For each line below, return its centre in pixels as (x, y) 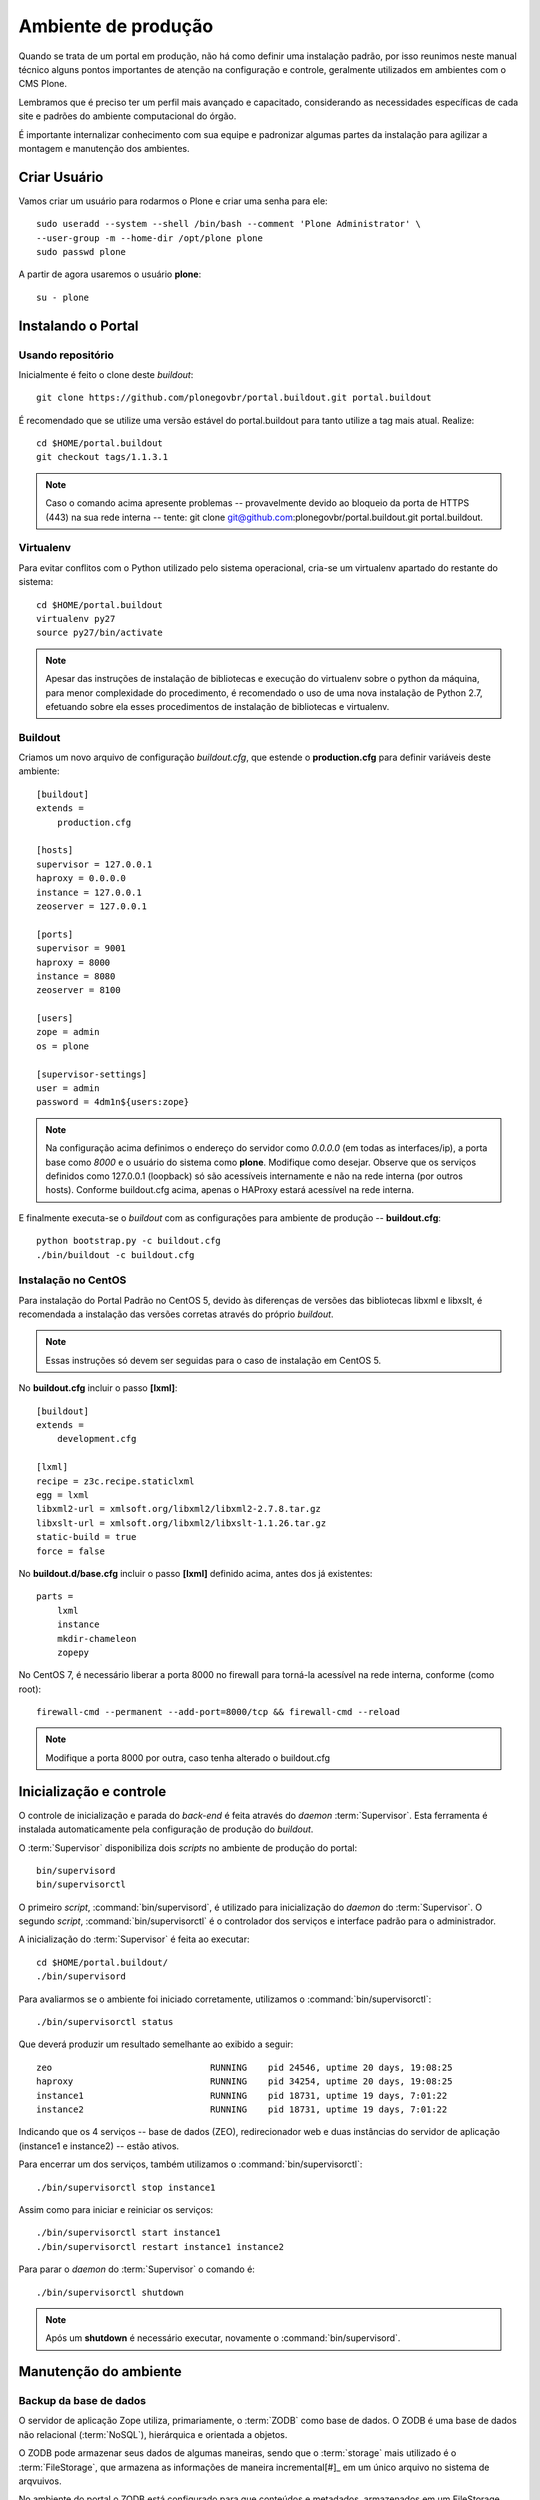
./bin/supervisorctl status (105, 2022)
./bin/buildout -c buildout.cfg (115, 1254)
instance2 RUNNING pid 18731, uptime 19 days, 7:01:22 (242, 2109)
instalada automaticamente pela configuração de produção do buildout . (166, 1829)
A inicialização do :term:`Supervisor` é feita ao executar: (134, 1939)
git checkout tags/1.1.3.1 (102, 457)
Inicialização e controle (92, 1791)
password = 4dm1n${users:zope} (113, 1102)
